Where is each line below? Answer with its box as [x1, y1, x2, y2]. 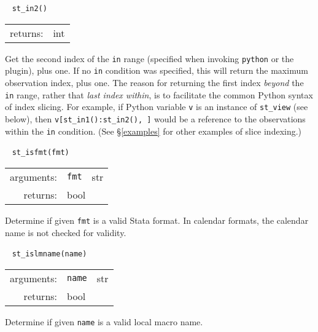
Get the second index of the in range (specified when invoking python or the [5, 52, 294, 65]
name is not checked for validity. [5, 226, 126, 239]
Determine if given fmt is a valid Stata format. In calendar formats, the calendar [5, 213, 309, 226]
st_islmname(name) [12, 250, 87, 259]
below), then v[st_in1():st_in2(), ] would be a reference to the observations [5, 112, 306, 125]
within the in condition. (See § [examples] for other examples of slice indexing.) [5, 124, 302, 137]
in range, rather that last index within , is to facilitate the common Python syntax [5, 88, 313, 101]
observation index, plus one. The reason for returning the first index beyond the [5, 76, 304, 89]
